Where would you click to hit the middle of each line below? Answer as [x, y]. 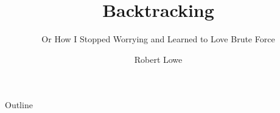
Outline [19, 105]
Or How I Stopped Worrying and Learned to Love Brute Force [158, 39]
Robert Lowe [158, 59]
